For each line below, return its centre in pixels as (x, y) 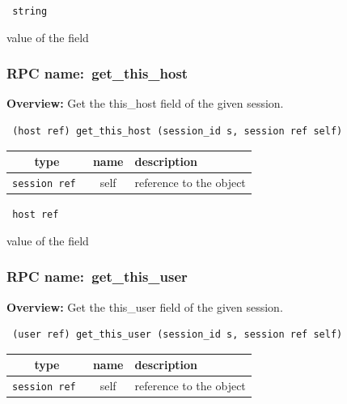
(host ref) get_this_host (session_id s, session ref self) (178, 132)
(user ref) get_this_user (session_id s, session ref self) (178, 335)
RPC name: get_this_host (97, 73)
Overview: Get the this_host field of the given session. (145, 103)
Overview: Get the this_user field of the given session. (145, 306)
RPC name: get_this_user (97, 276)
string (30, 11)
